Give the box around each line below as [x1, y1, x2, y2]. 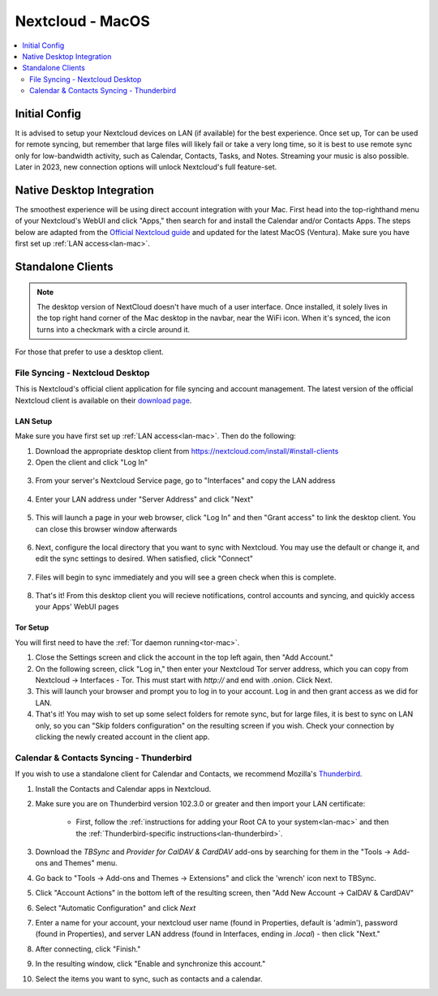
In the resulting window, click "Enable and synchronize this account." [35, 959, 266, 968]
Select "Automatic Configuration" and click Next [35, 903, 196, 913]
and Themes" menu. [49, 858, 118, 868]
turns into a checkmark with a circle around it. [36, 324, 191, 334]
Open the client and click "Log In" [35, 457, 148, 467]
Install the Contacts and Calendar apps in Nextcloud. [35, 784, 212, 793]
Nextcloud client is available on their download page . [15, 395, 192, 405]
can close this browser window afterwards [35, 524, 178, 534]
